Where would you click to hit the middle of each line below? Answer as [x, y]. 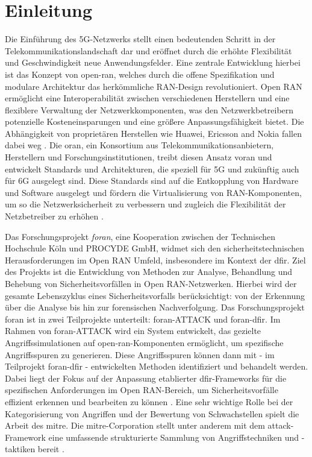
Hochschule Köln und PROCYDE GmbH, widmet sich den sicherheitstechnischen [155, 248]
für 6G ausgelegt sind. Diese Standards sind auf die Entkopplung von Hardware [152, 181]
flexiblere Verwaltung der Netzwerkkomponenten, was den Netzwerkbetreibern [149, 109]
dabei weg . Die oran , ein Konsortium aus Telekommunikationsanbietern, [139, 145]
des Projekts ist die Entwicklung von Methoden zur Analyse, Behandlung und [149, 272]
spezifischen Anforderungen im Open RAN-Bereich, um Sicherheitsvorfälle [142, 390]
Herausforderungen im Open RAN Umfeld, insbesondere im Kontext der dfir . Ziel [155, 260]
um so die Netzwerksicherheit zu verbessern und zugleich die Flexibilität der [145, 204]
